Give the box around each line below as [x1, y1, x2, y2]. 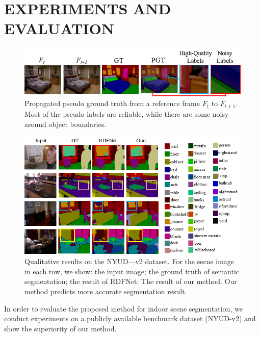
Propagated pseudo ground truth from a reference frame [24, 98, 200, 109]
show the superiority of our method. [4, 323, 117, 333]
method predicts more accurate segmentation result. [24, 286, 187, 296]
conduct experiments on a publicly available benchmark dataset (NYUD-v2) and [4, 313, 256, 324]
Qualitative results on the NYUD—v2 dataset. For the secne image [24, 256, 235, 267]
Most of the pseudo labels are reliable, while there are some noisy [24, 108, 229, 119]
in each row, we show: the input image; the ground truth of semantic [24, 266, 240, 276]
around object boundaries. [24, 118, 107, 129]
